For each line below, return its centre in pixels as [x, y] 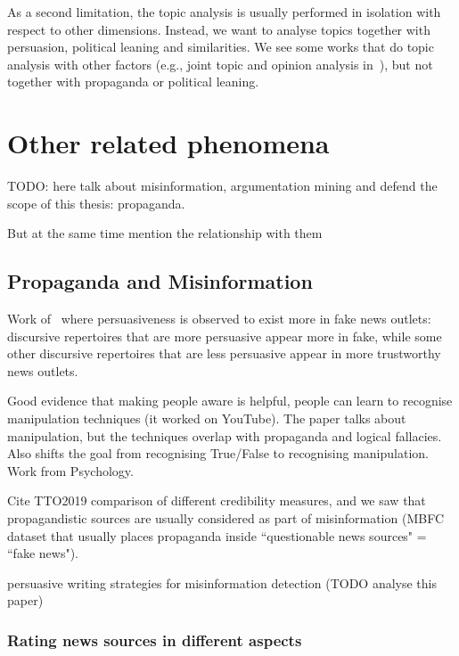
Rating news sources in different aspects [155, 640]
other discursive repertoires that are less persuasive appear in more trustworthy [224, 353]
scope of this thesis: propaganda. [96, 203]
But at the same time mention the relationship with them [165, 233]
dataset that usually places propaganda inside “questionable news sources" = [217, 535]
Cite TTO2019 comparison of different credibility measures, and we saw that [217, 500]
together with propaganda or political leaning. [133, 82]
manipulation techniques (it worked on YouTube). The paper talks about [207, 418]
